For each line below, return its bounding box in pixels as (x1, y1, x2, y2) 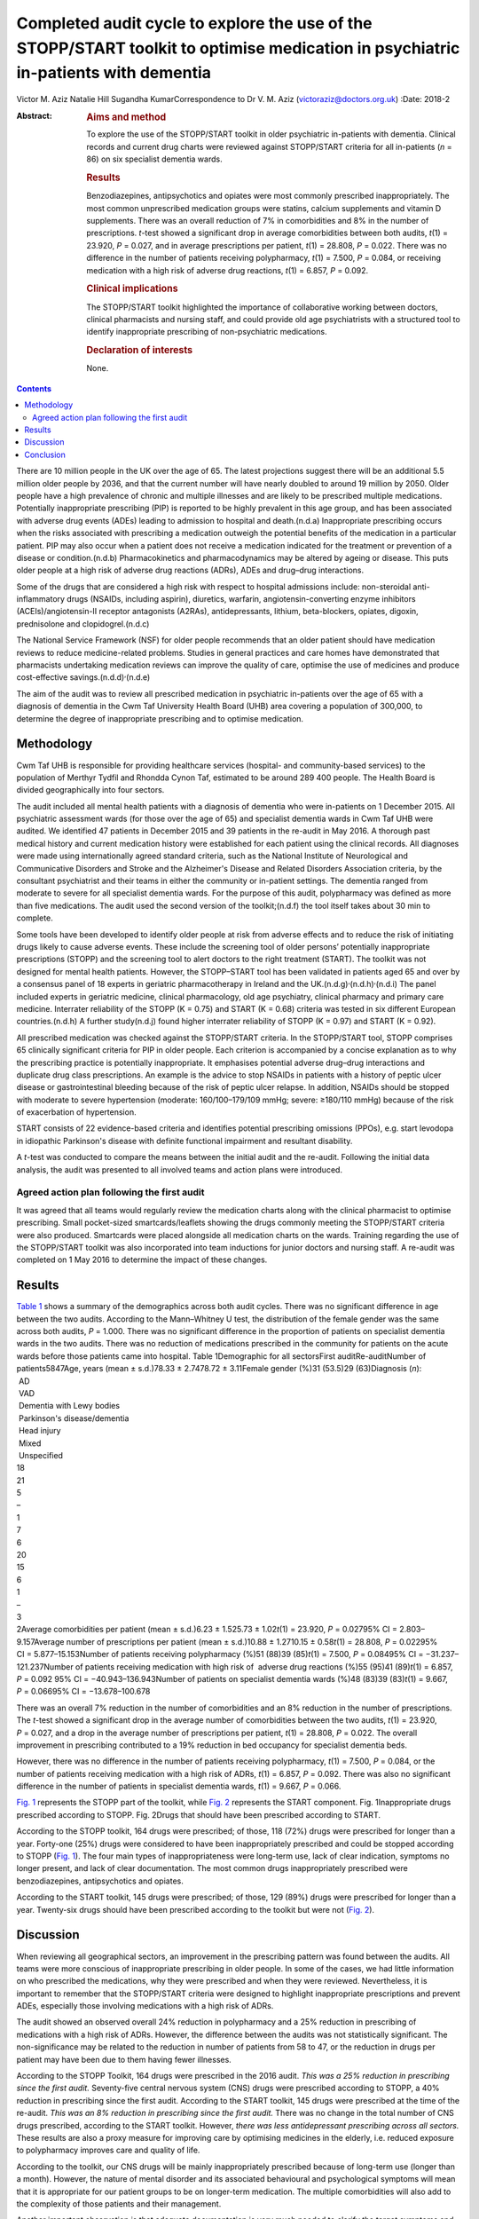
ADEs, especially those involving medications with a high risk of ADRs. (16, 2001, 274, 2011)
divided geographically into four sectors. (16, 785, 165, 795)
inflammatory (16, 594, 66, 604)
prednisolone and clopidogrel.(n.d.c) (16, 618, 150, 629)
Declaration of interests (86, 344, 193, 357)
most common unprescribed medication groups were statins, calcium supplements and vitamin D (86, 202, 442, 213)
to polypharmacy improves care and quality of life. (16, 2144, 200, 2156)
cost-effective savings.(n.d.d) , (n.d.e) (16, 670, 151, 683)
